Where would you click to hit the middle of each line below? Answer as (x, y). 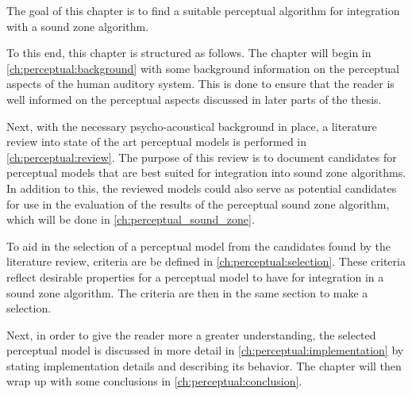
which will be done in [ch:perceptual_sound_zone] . (131, 219)
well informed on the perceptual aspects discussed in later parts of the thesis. (194, 99)
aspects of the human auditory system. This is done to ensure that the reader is (200, 84)
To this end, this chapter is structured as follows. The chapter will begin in (189, 53)
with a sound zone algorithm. (78, 26)
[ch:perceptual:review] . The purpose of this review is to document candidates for (202, 157)
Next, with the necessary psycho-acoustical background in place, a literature (192, 126)
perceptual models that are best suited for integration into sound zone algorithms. (206, 173)
